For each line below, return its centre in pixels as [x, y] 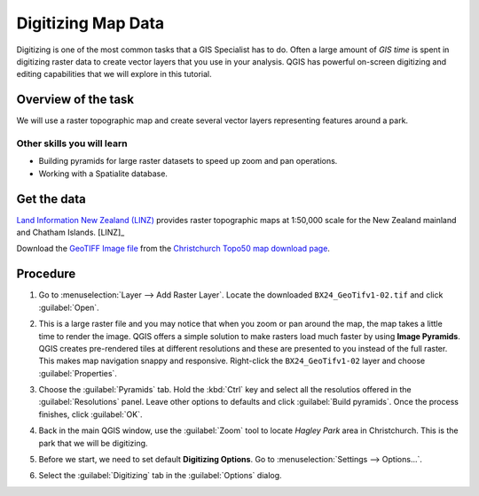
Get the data [51, 199]
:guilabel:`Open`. [69, 307]
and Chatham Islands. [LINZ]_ [71, 232]
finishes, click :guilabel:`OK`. [90, 414]
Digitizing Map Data [90, 23]
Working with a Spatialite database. [103, 174]
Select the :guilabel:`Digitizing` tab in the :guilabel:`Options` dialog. [161, 476]
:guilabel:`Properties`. [78, 373]
